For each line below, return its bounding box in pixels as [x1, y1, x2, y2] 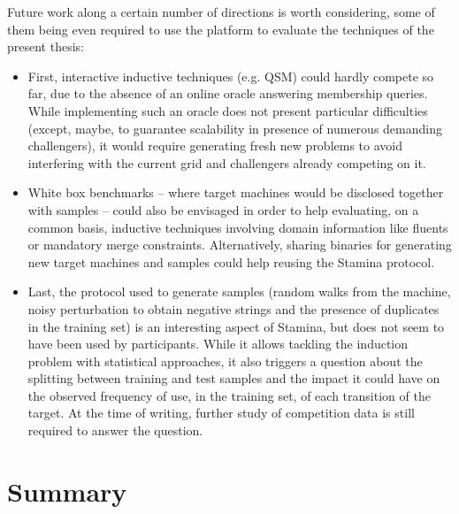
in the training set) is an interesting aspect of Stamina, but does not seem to [27, 317, 445, 335]
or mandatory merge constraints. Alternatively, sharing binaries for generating [27, 235, 452, 254]
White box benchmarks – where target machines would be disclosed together [27, 183, 444, 202]
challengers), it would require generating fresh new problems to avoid [27, 136, 402, 155]
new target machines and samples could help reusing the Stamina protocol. [27, 252, 435, 271]
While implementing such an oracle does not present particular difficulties [27, 101, 428, 119]
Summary [7, 472, 127, 509]
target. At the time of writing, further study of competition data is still [27, 403, 415, 422]
